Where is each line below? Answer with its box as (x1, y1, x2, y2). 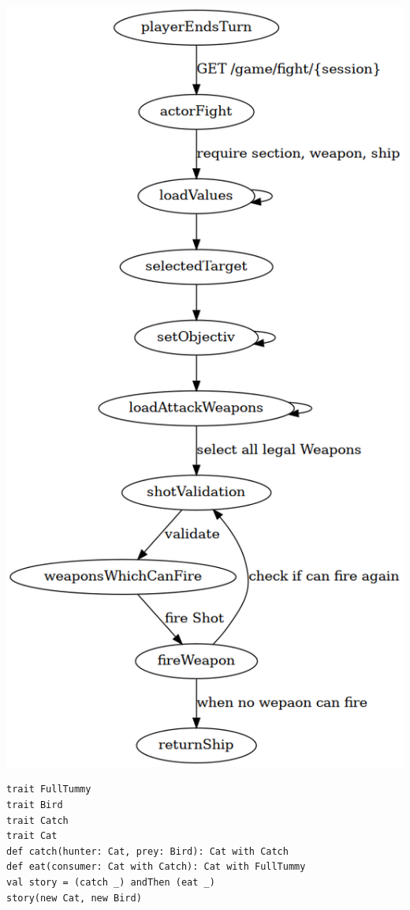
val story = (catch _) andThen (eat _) (6, 877, 215, 889)
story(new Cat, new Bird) (6, 892, 142, 904)
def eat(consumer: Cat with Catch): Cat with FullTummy (6, 861, 306, 873)
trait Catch (6, 814, 69, 826)
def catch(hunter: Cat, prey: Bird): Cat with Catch (6, 845, 289, 857)
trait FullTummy (6, 784, 91, 795)
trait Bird (6, 799, 63, 811)
